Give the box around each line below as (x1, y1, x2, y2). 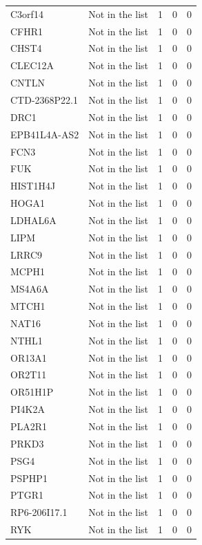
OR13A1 (10, 350, 47, 364)
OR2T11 (10, 367, 47, 382)
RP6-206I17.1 (10, 505, 68, 519)
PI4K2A (10, 402, 45, 416)
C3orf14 (10, 6, 43, 21)
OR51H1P (10, 385, 54, 399)
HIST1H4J (10, 178, 56, 193)
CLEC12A (10, 58, 54, 73)
